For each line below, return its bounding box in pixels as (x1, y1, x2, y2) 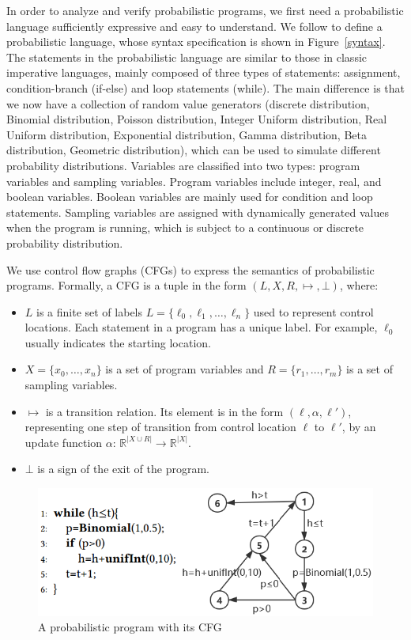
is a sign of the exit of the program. (37, 460, 209, 477)
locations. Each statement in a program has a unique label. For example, (25, 319, 378, 335)
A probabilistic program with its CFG (38, 619, 222, 635)
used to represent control (253, 303, 374, 320)
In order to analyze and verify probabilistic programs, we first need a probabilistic (6, 2, 404, 18)
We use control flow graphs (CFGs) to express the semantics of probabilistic (6, 261, 375, 278)
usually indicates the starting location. (25, 334, 211, 350)
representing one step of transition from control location (25, 418, 296, 435)
